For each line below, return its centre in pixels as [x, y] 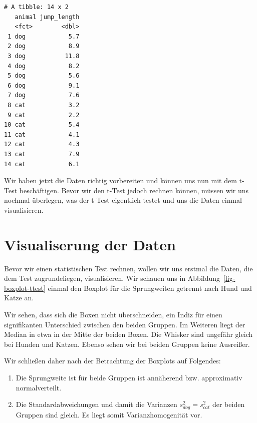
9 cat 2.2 [44, 115]
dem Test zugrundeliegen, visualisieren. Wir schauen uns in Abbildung [112, 278]
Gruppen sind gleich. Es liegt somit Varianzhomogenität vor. [109, 415]
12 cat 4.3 [42, 144]
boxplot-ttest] [25, 288]
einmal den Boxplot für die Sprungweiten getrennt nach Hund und [150, 288]
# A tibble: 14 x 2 [36, 7]
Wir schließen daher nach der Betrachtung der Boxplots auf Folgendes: [112, 361]
